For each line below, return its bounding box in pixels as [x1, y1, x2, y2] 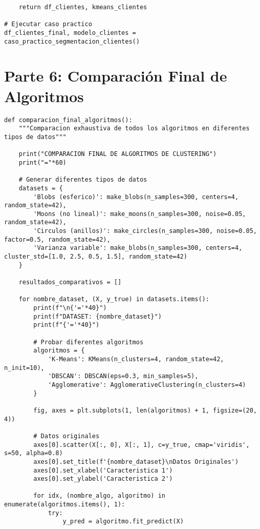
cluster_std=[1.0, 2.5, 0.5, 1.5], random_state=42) [4, 253, 187, 261]
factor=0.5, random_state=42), [4, 236, 111, 243]
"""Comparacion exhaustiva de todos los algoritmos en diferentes [18, 125, 250, 132]
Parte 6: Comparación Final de [4, 65, 227, 86]
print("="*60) [18, 159, 67, 166]
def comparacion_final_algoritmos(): [4, 116, 133, 124]
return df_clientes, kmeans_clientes [18, 4, 147, 11]
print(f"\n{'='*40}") [33, 304, 107, 312]
